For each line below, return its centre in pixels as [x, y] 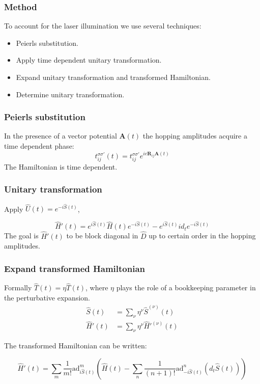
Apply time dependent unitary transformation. [89, 60]
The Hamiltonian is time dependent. [61, 166]
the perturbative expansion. [47, 297]
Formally [18, 287]
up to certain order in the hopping [202, 236]
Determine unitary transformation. [70, 94]
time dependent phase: [39, 146]
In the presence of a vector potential [61, 136]
